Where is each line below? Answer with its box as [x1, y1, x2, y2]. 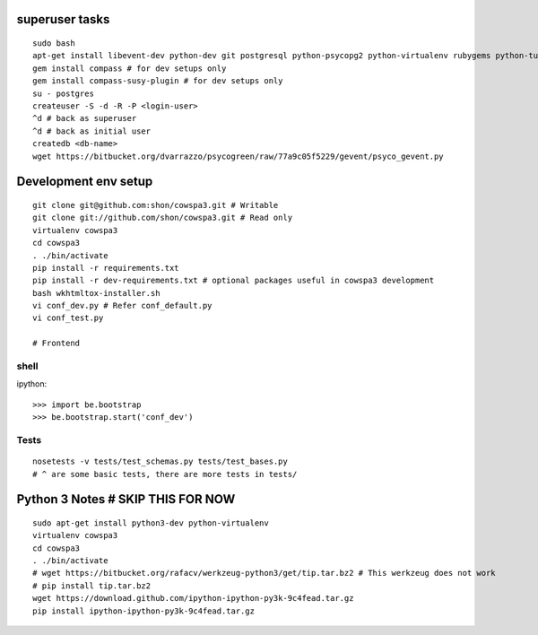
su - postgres [32, 88, 94, 99]
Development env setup [16, 174, 153, 189]
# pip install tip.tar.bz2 [32, 580, 152, 591]
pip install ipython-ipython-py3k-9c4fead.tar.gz [32, 605, 256, 616]
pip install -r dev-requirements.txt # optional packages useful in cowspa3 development [32, 275, 435, 286]
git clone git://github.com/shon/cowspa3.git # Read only [32, 213, 293, 223]
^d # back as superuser [32, 113, 137, 124]
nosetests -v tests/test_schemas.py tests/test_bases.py [32, 457, 289, 466]
